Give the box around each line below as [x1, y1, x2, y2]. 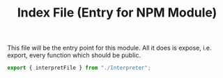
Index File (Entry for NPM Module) [17, 5, 217, 21]
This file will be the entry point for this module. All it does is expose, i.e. [7, 43, 212, 52]
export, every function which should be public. [7, 51, 141, 59]
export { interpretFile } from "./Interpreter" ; [7, 64, 151, 72]
